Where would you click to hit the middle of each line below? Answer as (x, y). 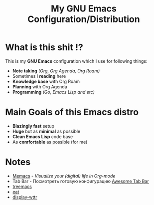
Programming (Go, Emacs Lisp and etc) (53, 92)
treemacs (22, 186)
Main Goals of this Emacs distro (72, 112)
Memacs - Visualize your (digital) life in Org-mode (64, 176)
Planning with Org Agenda (40, 87)
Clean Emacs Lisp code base (43, 136)
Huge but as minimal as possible (46, 131)
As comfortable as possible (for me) (50, 142)
